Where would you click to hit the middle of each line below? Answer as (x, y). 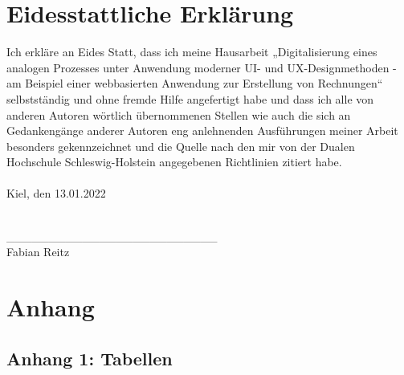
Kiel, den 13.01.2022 (56, 193)
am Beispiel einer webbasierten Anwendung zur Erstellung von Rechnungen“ (195, 83)
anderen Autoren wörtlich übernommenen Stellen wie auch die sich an (179, 114)
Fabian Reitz (38, 252)
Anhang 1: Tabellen (90, 358)
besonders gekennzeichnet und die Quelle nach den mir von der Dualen (181, 146)
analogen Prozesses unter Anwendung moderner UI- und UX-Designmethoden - (202, 67)
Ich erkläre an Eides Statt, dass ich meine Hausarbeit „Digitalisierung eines (192, 52)
